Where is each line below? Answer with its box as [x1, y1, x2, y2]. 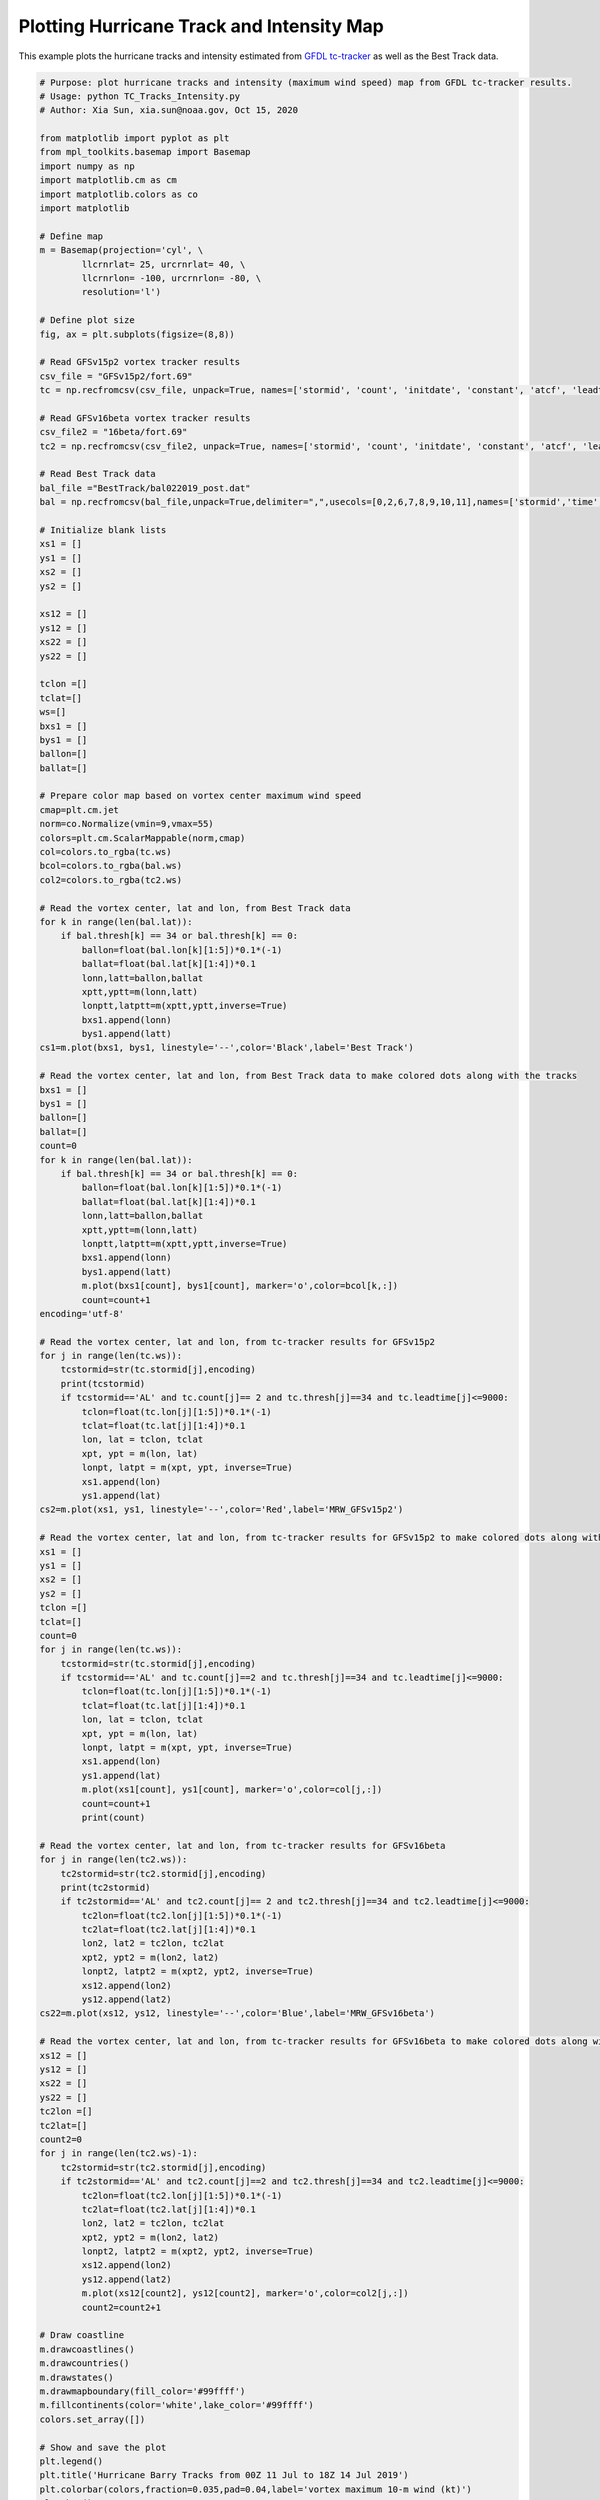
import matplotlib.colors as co [39, 188, 199, 200]
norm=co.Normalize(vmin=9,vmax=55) [39, 818, 214, 830]
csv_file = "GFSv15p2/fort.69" [39, 370, 194, 382]
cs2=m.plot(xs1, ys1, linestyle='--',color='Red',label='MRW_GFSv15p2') [39, 1504, 404, 1515]
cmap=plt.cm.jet [39, 804, 120, 815]
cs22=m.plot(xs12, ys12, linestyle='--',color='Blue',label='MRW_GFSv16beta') [39, 2008, 435, 2019]
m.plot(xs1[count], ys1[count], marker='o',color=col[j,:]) [81, 1784, 383, 1795]
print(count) [81, 1811, 146, 1823]
